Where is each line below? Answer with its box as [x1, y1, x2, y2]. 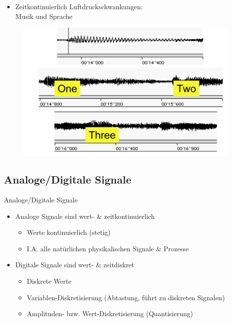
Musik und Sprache [15, 11, 72, 21]
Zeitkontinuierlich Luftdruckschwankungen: [15, 1, 143, 11]
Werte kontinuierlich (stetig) [27, 227, 111, 237]
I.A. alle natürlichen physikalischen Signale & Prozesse [27, 243, 189, 253]
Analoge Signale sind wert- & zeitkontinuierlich [15, 211, 155, 221]
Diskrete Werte [27, 276, 72, 286]
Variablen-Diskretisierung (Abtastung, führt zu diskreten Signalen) [27, 292, 225, 302]
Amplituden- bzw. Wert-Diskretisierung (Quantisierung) [27, 308, 193, 319]
